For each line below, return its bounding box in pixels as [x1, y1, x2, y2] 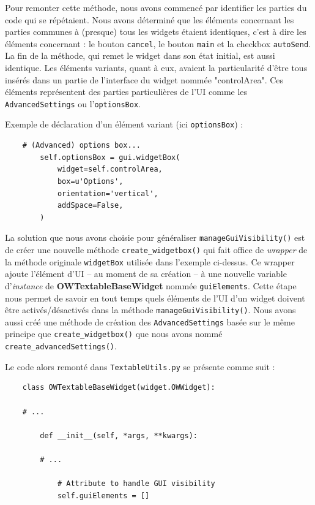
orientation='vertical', [57, 189, 158, 198]
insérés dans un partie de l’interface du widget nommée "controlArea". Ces [5, 73, 284, 86]
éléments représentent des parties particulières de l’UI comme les [5, 85, 248, 98]
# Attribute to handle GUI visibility [57, 479, 215, 488]
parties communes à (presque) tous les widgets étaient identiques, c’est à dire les [5, 25, 306, 38]
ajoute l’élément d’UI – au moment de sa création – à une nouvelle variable [5, 267, 287, 280]
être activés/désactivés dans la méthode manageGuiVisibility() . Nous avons [5, 303, 296, 316]
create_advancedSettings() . [5, 340, 117, 352]
